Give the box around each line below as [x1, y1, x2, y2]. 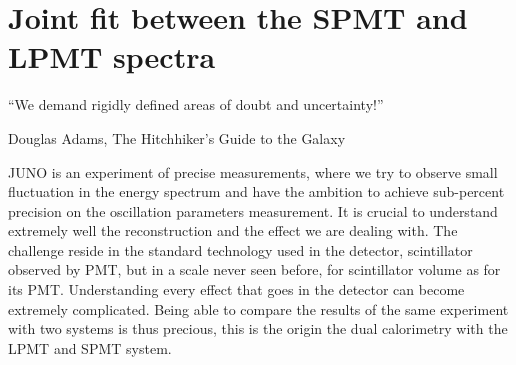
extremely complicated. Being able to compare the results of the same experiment [8, 298, 509, 319]
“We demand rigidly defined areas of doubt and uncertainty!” [8, 94, 384, 115]
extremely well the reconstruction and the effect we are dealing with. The [8, 220, 458, 241]
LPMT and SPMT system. [8, 337, 172, 358]
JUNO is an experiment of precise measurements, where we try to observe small [8, 161, 498, 182]
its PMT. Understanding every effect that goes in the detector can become [8, 279, 465, 300]
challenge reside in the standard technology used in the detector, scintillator [8, 239, 473, 260]
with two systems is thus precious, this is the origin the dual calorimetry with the [8, 318, 508, 339]
